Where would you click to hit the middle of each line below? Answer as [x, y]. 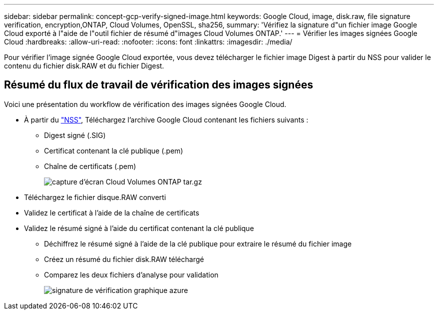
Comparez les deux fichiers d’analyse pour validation [131, 274]
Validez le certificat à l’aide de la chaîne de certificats [112, 212]
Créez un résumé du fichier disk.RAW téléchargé [124, 259]
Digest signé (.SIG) [75, 135]
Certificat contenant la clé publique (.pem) [114, 150]
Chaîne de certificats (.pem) [90, 166]
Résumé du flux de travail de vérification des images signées [159, 85]
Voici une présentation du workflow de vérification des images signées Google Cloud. [145, 104]
